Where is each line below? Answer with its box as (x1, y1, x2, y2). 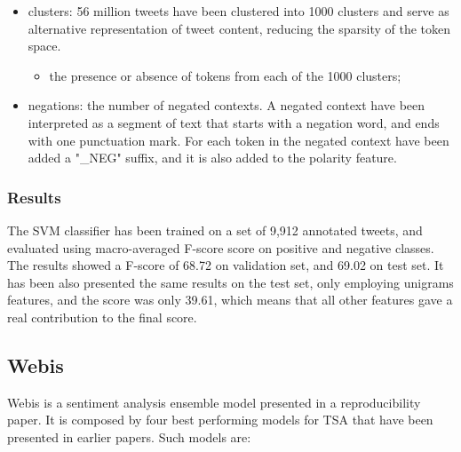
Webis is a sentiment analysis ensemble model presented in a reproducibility (7, 393, 421, 411)
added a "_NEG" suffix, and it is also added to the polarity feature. (28, 148, 397, 167)
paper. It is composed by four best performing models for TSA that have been (7, 410, 433, 429)
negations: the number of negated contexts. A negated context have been (28, 96, 425, 115)
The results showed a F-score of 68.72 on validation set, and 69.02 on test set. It (7, 256, 444, 274)
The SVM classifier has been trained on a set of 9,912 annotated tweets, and (7, 220, 423, 239)
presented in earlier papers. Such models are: (7, 427, 251, 446)
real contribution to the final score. (7, 307, 197, 326)
